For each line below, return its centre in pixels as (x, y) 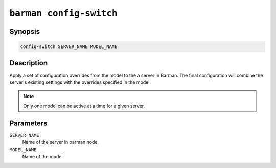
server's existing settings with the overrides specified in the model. (80, 82)
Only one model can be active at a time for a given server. (84, 106)
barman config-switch (63, 13)
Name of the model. (43, 156)
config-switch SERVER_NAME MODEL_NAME (69, 47)
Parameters (28, 123)
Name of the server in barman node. (61, 142)
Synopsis (25, 31)
